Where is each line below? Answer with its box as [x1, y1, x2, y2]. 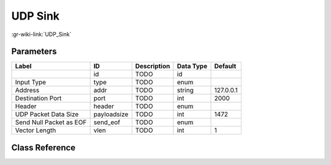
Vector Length [15, 126, 56, 134]
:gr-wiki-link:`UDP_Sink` [11, 31, 72, 38]
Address [15, 86, 40, 95]
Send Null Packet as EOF [15, 118, 87, 127]
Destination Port [15, 94, 62, 103]
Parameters [11, 46, 57, 57]
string [177, 86, 194, 95]
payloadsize [93, 110, 129, 119]
